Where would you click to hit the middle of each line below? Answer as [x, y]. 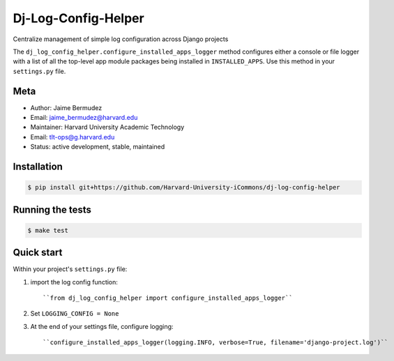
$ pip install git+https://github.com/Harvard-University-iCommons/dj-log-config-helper [184, 187]
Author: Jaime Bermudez [66, 107]
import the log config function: [74, 282]
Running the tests [52, 209]
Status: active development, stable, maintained [98, 147]
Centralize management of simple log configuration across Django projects [121, 39]
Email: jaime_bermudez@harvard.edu [84, 118]
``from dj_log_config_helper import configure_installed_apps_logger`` [168, 298]
